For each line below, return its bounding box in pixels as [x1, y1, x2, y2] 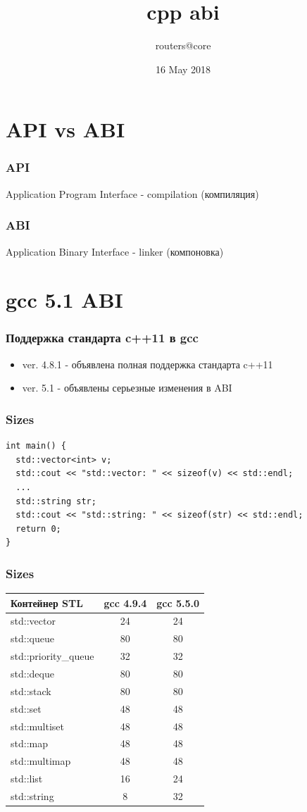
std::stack [11, 683, 51, 698]
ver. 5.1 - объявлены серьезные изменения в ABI [22, 380, 232, 395]
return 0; [15, 523, 61, 534]
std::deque [11, 666, 54, 680]
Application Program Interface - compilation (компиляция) [6, 186, 259, 201]
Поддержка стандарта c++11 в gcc [6, 329, 199, 346]
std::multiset [11, 718, 64, 733]
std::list [11, 771, 43, 786]
